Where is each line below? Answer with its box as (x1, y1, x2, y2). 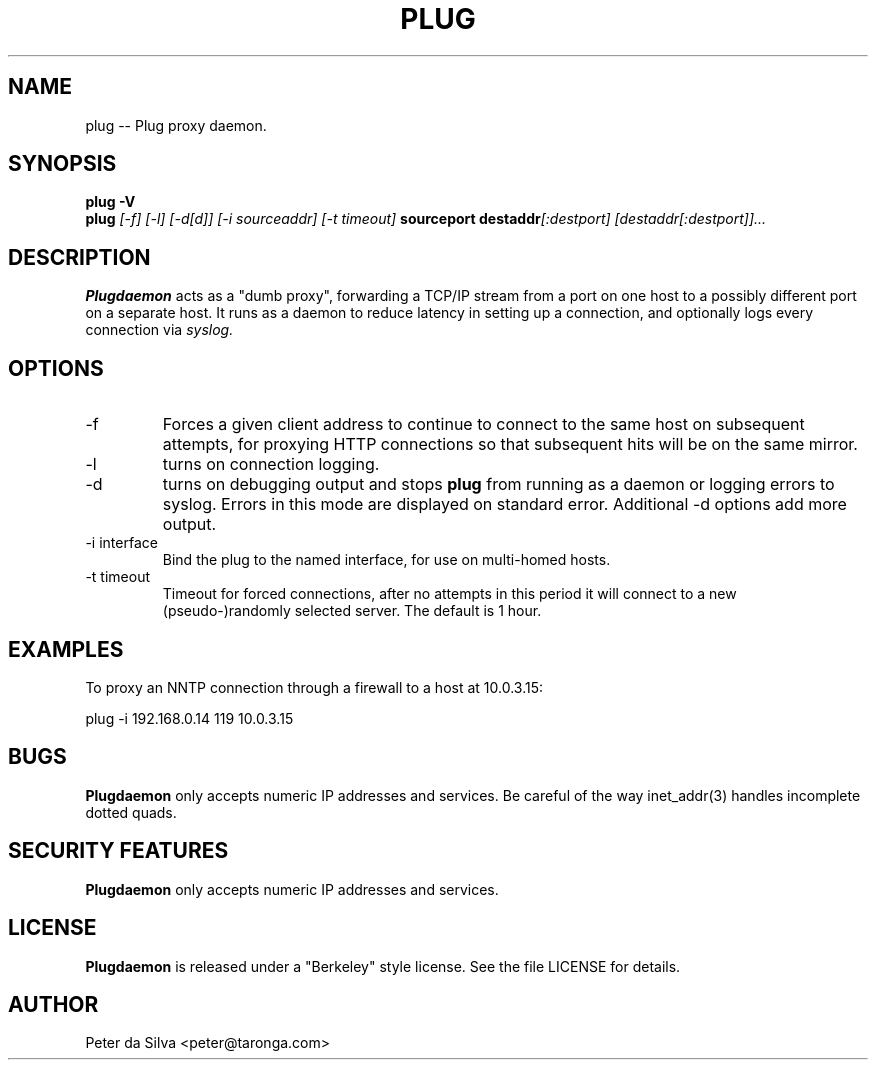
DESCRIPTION (8, 244, 151, 270)
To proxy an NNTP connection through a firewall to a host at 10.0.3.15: (85, 678, 543, 696)
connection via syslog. (85, 321, 234, 339)
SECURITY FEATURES (8, 838, 229, 864)
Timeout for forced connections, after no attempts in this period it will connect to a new (162, 585, 737, 603)
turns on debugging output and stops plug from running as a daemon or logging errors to (162, 474, 835, 495)
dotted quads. (85, 803, 177, 821)
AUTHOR (8, 991, 99, 1017)
